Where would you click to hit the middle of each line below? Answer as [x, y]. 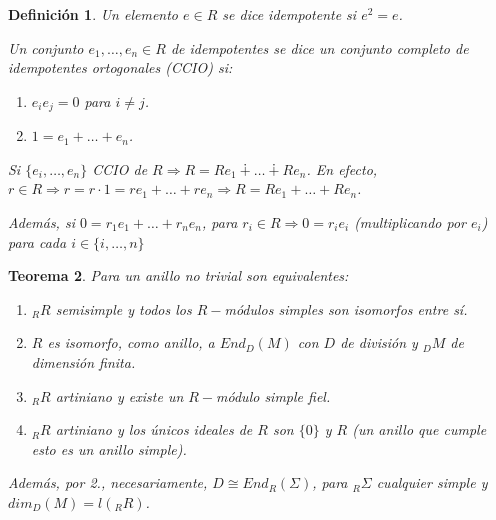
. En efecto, [342, 168]
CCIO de [120, 168]
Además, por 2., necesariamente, [108, 482]
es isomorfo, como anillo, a [131, 342]
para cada [37, 241]
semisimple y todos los [123, 308]
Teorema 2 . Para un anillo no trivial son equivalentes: [178, 275]
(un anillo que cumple [419, 429]
